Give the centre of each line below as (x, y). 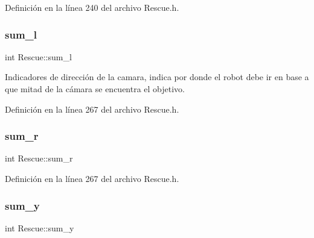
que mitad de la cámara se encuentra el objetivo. (95, 89)
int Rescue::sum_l (38, 56)
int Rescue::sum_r (39, 158)
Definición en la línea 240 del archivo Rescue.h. (92, 7)
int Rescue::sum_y (40, 227)
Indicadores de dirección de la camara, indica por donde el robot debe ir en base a (157, 77)
